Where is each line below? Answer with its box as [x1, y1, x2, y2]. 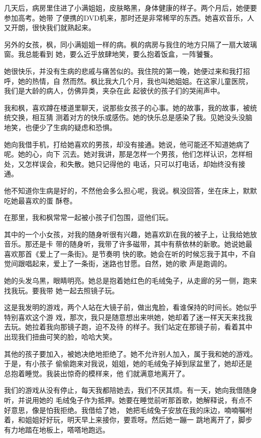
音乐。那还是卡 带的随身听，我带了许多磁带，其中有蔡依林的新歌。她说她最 [4, 239, 252, 249]
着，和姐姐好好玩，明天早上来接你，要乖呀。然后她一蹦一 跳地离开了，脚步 [4, 414, 252, 425]
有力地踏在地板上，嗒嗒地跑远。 [4, 424, 109, 434]
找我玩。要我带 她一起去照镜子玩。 [4, 285, 119, 295]
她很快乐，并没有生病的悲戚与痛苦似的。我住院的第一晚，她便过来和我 [4, 65, 236, 76]
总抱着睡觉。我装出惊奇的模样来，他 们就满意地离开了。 [4, 368, 189, 378]
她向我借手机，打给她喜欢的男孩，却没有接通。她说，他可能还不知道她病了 [4, 139, 250, 149]
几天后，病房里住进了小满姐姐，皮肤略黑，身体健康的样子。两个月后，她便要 [4, 3, 257, 13]
